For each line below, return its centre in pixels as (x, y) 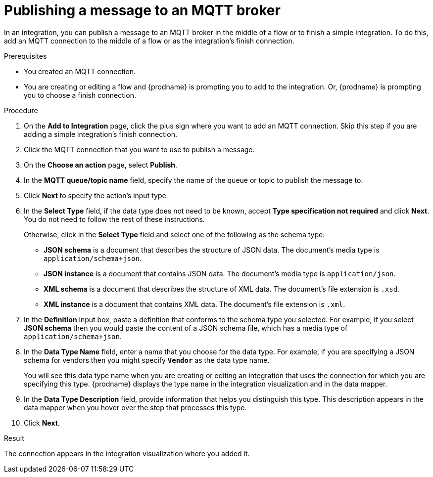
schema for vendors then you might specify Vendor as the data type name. (147, 360)
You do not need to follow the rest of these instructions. (114, 219)
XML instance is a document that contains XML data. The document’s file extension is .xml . (194, 304)
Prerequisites (25, 56)
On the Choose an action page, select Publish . (101, 165)
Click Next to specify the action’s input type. (96, 195)
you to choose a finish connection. (80, 95)
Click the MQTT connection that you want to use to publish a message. (139, 149)
